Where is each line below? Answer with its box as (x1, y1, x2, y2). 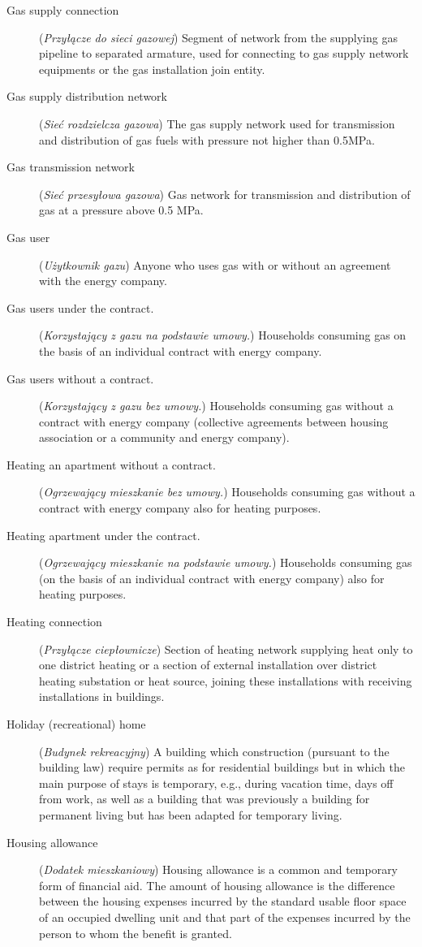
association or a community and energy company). (39, 429, 290, 446)
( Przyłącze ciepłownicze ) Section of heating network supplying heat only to (39, 640, 413, 657)
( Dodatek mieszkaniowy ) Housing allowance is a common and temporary (39, 861, 398, 878)
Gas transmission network (6, 158, 135, 175)
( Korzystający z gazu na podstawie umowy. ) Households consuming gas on (39, 326, 407, 344)
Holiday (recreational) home (6, 716, 146, 732)
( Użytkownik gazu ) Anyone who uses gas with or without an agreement (39, 256, 391, 273)
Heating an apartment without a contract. (6, 456, 216, 473)
